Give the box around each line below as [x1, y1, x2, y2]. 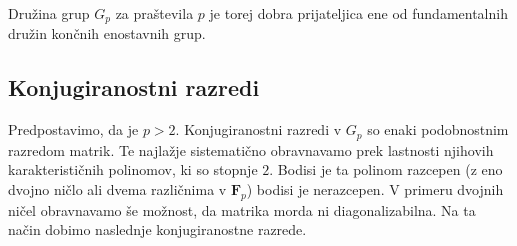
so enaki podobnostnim [367, 119, 509, 140]
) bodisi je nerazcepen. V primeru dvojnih [246, 178, 504, 199]
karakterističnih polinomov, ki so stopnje [8, 159, 258, 180]
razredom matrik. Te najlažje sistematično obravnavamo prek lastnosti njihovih [8, 139, 494, 160]
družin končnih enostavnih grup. [8, 23, 206, 44]
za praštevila [115, 3, 194, 23]
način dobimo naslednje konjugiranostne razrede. [8, 219, 307, 240]
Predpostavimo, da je [8, 119, 139, 140]
